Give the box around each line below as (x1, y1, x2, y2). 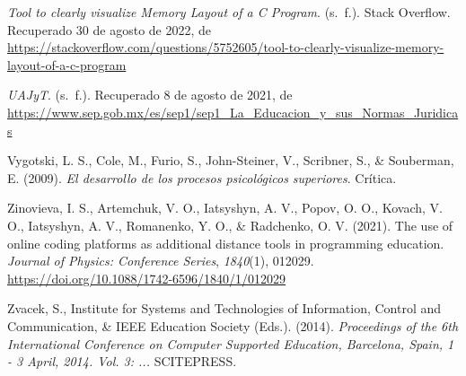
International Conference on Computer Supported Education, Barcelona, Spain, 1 (7, 334, 454, 353)
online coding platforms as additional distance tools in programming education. (7, 233, 444, 252)
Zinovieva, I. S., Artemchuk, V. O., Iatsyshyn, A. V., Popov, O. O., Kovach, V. (7, 198, 443, 217)
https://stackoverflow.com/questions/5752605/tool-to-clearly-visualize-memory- (7, 38, 444, 57)
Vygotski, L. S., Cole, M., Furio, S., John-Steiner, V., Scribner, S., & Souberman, (7, 151, 454, 170)
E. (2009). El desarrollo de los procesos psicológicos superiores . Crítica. (7, 168, 397, 187)
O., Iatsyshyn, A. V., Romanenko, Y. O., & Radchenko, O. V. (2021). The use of (7, 215, 453, 234)
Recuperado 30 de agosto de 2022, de (7, 20, 212, 39)
